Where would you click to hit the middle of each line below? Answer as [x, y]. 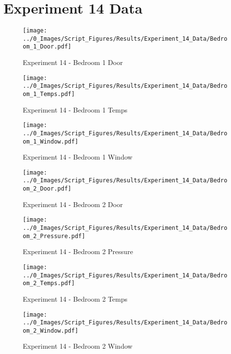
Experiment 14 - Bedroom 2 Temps [75, 298]
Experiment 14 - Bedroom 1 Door [73, 62]
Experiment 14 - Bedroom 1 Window [78, 157]
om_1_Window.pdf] [51, 141]
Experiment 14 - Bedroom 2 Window [78, 346]
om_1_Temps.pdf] [49, 94]
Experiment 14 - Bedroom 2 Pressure [78, 251]
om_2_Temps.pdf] [49, 283]
